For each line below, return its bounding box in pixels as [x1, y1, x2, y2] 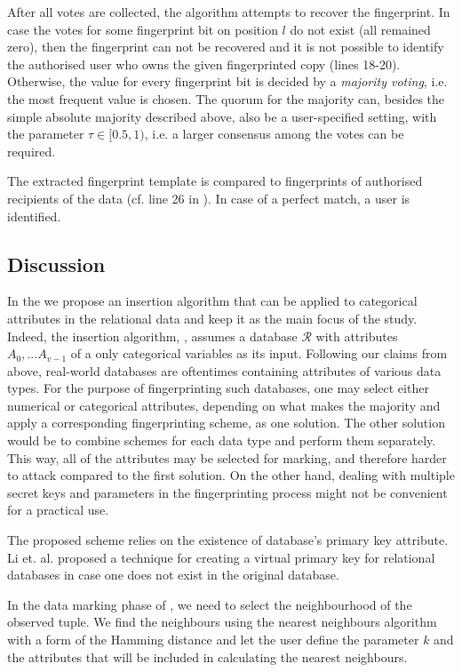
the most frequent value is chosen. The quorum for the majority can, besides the [7, 89, 445, 108]
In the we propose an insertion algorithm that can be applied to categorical [7, 292, 418, 310]
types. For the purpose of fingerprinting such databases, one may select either [7, 379, 429, 397]
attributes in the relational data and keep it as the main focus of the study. [7, 308, 418, 327]
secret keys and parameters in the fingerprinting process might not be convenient [7, 483, 448, 501]
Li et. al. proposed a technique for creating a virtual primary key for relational [7, 548, 435, 566]
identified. [7, 206, 61, 225]
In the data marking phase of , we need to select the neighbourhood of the [7, 595, 412, 613]
